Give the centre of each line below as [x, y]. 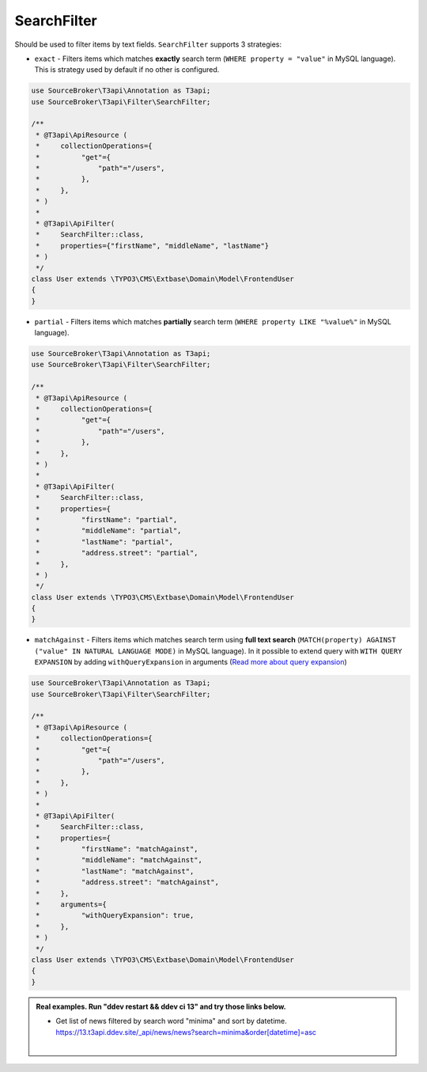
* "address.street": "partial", [117, 553]
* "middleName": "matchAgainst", [119, 860]
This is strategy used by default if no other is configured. [127, 70]
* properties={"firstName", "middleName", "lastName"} [153, 246]
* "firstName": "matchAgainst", [117, 849]
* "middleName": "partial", [109, 531]
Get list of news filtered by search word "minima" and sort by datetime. [172, 1021]
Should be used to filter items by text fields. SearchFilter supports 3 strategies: [148, 44]
